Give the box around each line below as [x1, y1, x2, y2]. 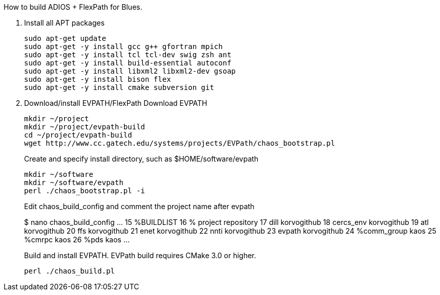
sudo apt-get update [24, 34, 107, 42]
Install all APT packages [24, 18, 105, 27]
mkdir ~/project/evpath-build [24, 123, 145, 131]
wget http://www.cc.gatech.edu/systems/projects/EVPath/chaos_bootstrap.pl [24, 139, 335, 147]
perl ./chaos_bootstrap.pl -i [24, 187, 145, 195]
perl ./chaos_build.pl [24, 267, 115, 275]
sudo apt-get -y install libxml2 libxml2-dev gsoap [24, 67, 236, 75]
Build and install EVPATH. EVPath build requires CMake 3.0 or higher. [24, 251, 257, 260]
